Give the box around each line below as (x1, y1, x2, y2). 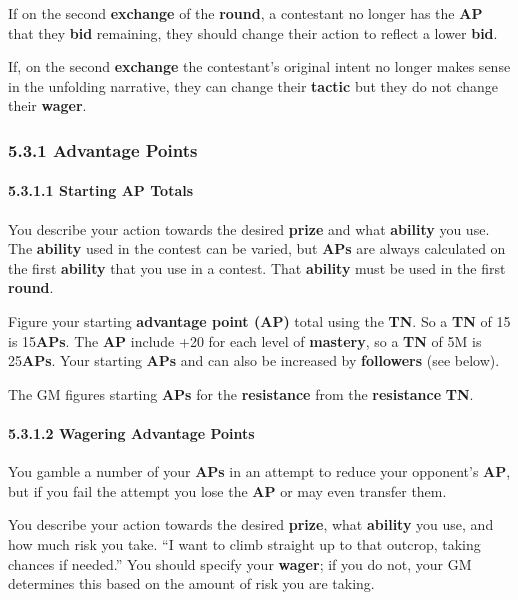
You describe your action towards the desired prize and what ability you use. (8, 218, 490, 239)
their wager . (8, 95, 87, 116)
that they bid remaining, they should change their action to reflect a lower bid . (8, 22, 498, 43)
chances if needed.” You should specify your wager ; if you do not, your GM (8, 553, 472, 574)
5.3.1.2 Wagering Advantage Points (8, 422, 255, 443)
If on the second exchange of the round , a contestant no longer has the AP (8, 3, 483, 23)
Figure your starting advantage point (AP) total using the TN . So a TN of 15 (8, 310, 511, 331)
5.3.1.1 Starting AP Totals (8, 180, 194, 201)
